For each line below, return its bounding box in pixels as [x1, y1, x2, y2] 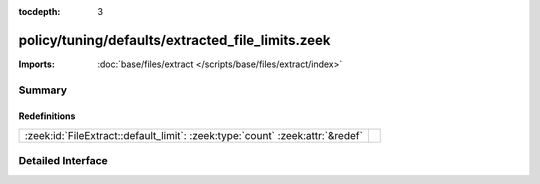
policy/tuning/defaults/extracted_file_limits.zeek [18, 31, 331, 49]
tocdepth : [18, 6, 61, 17]
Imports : [18, 58, 55, 70]
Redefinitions [18, 110, 76, 122]
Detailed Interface [18, 154, 109, 168]
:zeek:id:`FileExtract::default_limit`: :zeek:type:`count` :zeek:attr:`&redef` [24, 128, 364, 142]
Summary [18, 83, 68, 97]
